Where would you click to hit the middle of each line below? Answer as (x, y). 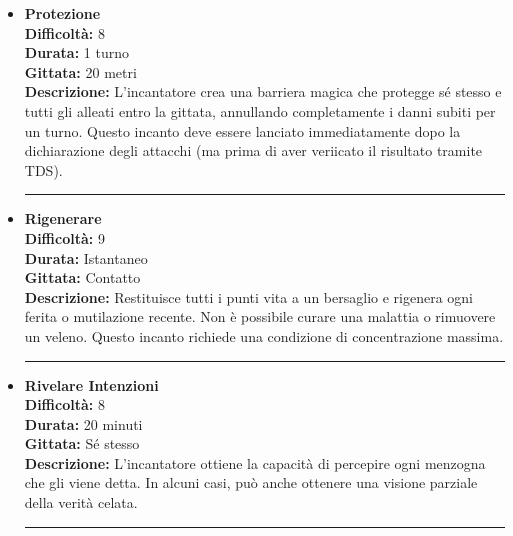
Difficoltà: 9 (64, 237)
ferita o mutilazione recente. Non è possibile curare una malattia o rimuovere (260, 316)
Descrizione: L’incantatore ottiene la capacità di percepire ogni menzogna (255, 462)
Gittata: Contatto (82, 277)
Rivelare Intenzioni (91, 384)
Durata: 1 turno (76, 52)
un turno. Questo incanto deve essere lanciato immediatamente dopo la (242, 130)
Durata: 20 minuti (83, 423)
